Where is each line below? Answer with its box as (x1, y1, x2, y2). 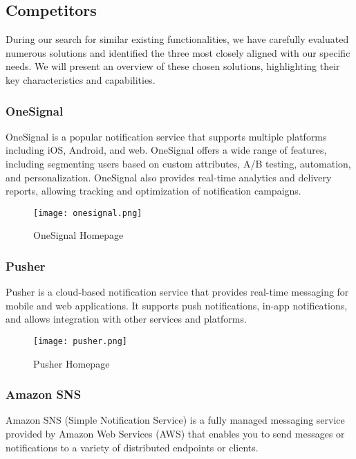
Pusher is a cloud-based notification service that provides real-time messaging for (6, 285, 349, 299)
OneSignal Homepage (33, 228, 124, 242)
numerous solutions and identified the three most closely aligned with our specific (6, 45, 350, 60)
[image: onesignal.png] (33, 208, 142, 218)
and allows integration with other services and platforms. (6, 312, 247, 326)
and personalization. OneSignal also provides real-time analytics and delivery (6, 170, 332, 184)
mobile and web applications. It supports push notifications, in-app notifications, (6, 298, 348, 312)
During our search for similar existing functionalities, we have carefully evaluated (6, 32, 349, 46)
